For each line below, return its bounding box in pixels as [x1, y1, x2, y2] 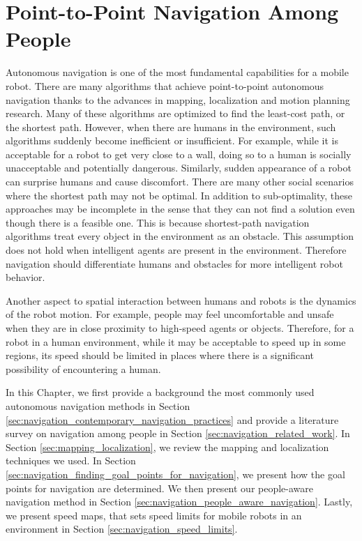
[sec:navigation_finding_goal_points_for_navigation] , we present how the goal [6, 466, 345, 481]
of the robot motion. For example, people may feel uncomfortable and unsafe [6, 307, 334, 321]
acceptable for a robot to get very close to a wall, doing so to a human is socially [6, 146, 352, 161]
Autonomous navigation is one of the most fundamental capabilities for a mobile [6, 65, 349, 79]
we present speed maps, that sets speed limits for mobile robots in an [6, 508, 302, 522]
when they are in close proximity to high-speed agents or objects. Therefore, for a [6, 321, 354, 335]
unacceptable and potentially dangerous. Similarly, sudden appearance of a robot [6, 160, 352, 175]
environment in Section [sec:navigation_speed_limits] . [6, 521, 238, 536]
